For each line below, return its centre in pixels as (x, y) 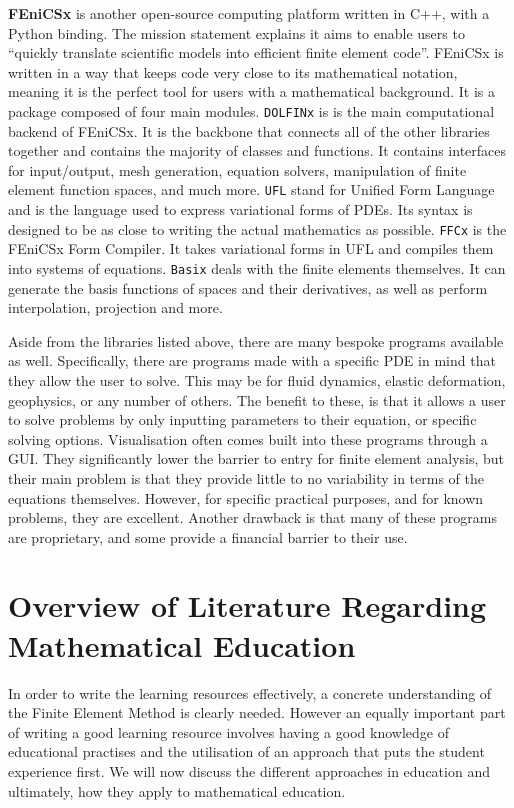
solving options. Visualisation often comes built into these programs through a (248, 438)
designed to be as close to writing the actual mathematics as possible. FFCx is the (257, 228)
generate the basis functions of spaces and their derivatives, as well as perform (248, 287)
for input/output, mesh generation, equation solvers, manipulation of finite (237, 169)
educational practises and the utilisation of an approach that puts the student (246, 751)
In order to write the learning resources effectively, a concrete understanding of (250, 692)
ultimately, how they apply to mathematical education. (177, 790)
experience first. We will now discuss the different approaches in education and (249, 770)
